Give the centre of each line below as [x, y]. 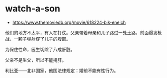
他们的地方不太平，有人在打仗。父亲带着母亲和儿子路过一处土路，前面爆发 [81, 32]
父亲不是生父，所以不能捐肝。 [36, 60]
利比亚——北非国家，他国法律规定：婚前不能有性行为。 [62, 71]
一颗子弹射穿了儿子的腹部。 [42, 39]
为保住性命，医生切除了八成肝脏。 [40, 49]
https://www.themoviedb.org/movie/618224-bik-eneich [69, 22]
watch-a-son [33, 9]
